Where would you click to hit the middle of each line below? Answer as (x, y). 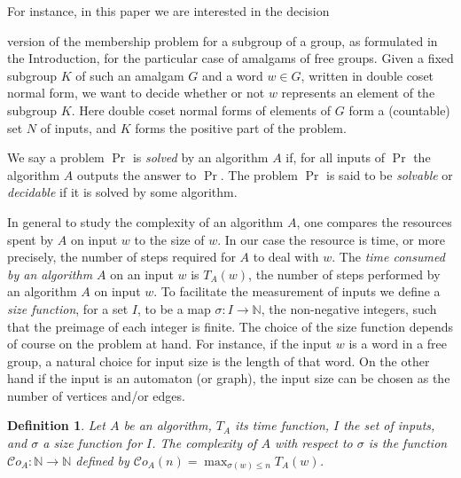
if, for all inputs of (336, 157)
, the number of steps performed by (344, 274)
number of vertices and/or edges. (96, 395)
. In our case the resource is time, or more (331, 239)
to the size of (169, 239)
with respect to (313, 443)
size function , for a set (68, 308)
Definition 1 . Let (56, 425)
